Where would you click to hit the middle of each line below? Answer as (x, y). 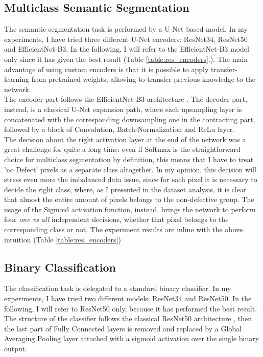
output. (16, 349)
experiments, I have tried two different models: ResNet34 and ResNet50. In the (128, 298)
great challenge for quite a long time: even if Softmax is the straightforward (122, 149)
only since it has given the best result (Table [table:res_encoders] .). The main (126, 59)
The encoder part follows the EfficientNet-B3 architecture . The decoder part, (126, 99)
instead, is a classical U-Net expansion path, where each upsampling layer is (123, 109)
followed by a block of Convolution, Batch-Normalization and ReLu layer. (119, 129)
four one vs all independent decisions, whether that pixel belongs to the (116, 219)
